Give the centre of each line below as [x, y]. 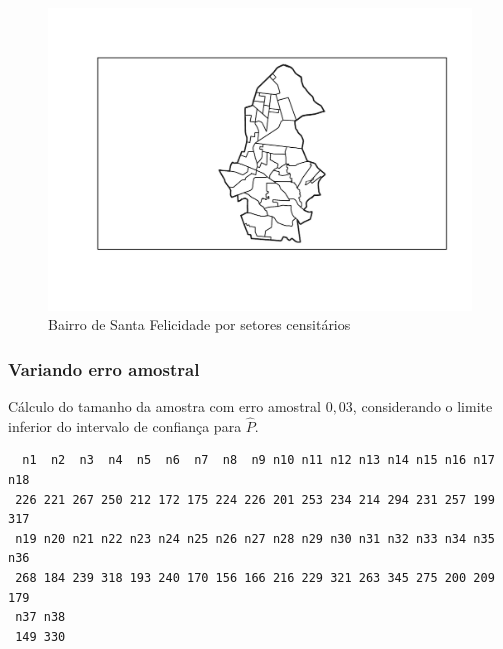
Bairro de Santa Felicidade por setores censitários [199, 324]
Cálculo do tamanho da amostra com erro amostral [164, 406]
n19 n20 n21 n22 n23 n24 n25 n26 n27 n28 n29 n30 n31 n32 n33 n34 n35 [255, 538]
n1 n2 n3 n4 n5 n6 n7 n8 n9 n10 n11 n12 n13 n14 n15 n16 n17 [258, 460]
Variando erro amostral [104, 368]
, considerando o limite [422, 406]
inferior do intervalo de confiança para [125, 425]
